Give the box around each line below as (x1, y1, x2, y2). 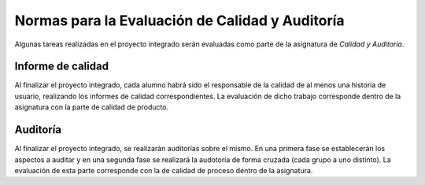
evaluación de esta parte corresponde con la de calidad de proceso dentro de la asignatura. (14, 165, 313, 175)
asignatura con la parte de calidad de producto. (14, 102, 169, 112)
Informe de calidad (14, 60, 109, 73)
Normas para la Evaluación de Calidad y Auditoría (14, 12, 346, 29)
